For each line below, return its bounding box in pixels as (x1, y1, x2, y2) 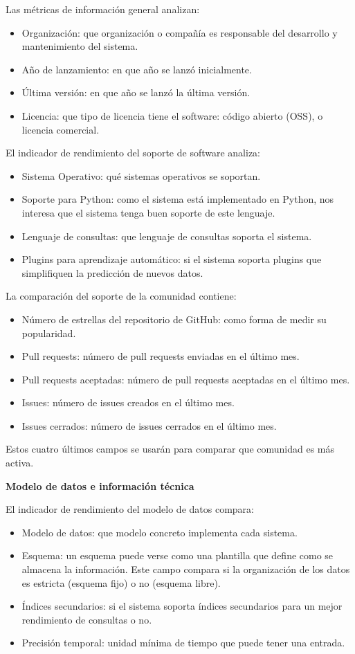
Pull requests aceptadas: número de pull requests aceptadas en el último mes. (21, 372, 350, 386)
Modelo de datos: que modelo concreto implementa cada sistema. (21, 525, 298, 539)
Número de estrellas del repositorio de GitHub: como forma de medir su (21, 311, 327, 326)
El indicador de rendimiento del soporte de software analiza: (6, 145, 261, 160)
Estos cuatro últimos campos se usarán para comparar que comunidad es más (6, 442, 335, 456)
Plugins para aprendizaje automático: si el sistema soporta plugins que (21, 252, 322, 266)
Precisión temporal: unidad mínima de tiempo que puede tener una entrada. (21, 635, 345, 650)
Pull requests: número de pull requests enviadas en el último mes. (21, 349, 300, 363)
